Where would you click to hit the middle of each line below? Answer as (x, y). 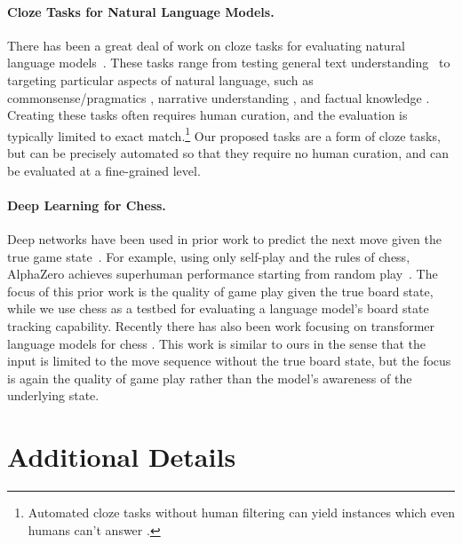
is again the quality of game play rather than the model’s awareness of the (210, 378)
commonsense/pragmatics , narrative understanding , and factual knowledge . (219, 97)
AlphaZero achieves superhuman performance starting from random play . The (223, 274)
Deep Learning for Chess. (87, 205)
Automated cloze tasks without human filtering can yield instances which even (242, 512)
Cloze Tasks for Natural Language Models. (141, 11)
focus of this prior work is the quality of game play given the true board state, (220, 291)
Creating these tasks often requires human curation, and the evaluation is (207, 115)
